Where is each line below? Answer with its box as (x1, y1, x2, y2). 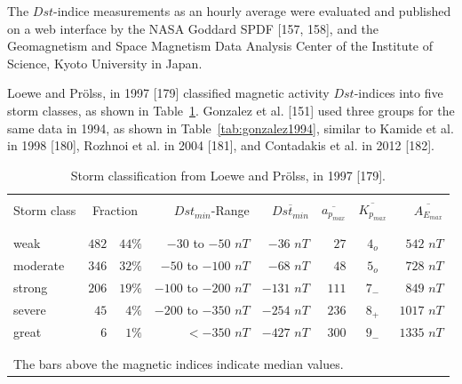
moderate (13, 255, 65, 274)
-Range (211, 201, 250, 220)
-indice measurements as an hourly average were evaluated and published (53, 2, 451, 20)
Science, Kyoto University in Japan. (7, 53, 203, 72)
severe (13, 300, 46, 318)
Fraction (92, 201, 138, 220)
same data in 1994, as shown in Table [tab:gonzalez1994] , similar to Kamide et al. (7, 118, 454, 137)
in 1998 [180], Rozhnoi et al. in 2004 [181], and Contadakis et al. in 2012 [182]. (7, 136, 434, 155)
